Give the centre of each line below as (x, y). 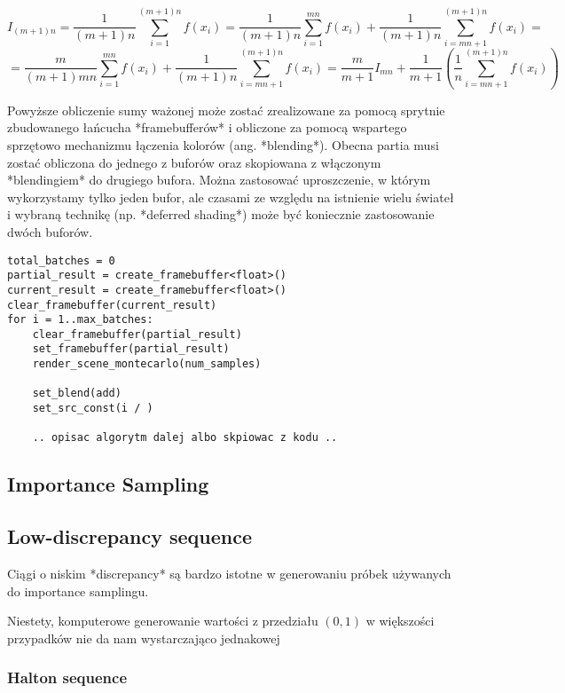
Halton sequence (67, 677)
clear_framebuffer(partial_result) (137, 334)
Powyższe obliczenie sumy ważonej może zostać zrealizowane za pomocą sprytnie (226, 110)
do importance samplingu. (78, 591)
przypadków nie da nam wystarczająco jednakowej (144, 638)
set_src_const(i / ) (93, 409)
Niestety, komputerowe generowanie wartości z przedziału (163, 621)
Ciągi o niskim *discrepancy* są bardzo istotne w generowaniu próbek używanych (229, 574)
